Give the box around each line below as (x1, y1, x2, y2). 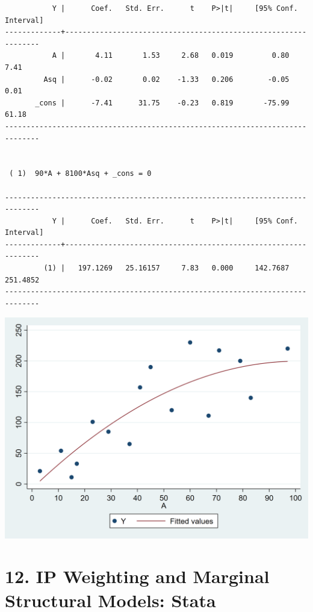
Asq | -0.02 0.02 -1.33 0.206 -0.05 (43, 75, 290, 84)
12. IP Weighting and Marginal (5, 564, 270, 589)
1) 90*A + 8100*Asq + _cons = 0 (17, 169, 152, 178)
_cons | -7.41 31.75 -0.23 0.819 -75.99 (35, 98, 290, 107)
